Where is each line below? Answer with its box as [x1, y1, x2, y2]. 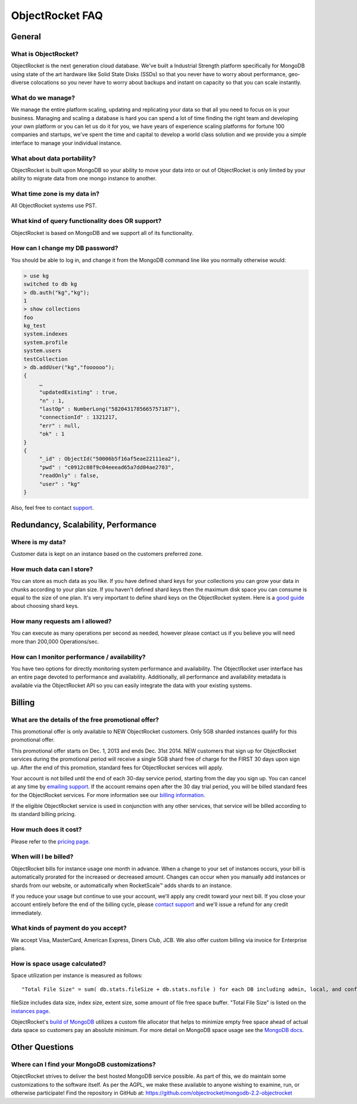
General [11, 32, 42, 42]
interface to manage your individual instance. [11, 139, 122, 146]
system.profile [23, 339, 68, 346]
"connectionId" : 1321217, [39, 414, 118, 421]
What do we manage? [11, 93, 76, 102]
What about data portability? [11, 154, 96, 162]
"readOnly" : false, [39, 472, 99, 479]
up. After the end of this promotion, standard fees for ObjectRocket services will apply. [11, 764, 223, 771]
